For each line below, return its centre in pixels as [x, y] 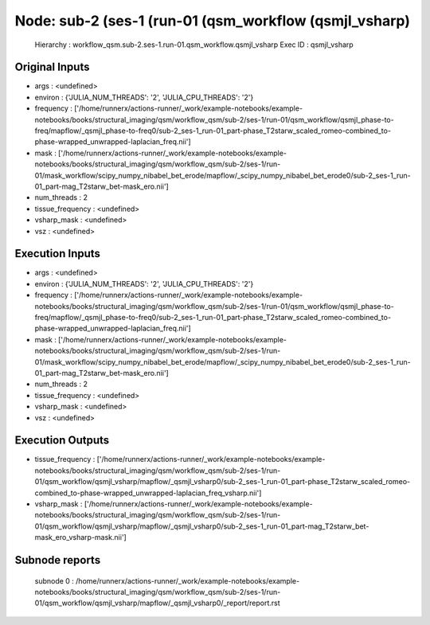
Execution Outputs [62, 441]
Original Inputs [52, 67]
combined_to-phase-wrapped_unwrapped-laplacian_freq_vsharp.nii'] [148, 493]
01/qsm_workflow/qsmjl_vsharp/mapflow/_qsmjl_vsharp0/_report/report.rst [157, 603]
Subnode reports [58, 560]
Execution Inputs [58, 254]
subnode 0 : [55, 580]
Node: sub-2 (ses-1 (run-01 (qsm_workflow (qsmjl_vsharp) [212, 21]
